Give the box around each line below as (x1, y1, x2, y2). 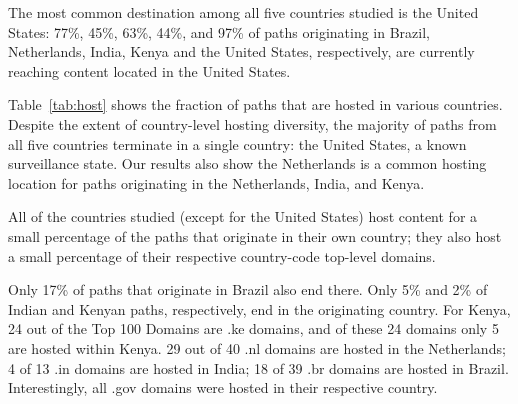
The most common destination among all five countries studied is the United (8, 2, 479, 22)
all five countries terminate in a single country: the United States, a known (8, 133, 467, 154)
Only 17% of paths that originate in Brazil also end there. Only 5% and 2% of (8, 279, 488, 300)
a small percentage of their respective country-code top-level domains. (8, 245, 436, 266)
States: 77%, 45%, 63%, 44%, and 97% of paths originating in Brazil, (8, 21, 430, 42)
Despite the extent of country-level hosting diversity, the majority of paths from (8, 113, 497, 134)
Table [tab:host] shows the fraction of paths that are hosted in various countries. (8, 94, 503, 115)
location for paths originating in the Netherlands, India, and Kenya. (8, 172, 425, 193)
